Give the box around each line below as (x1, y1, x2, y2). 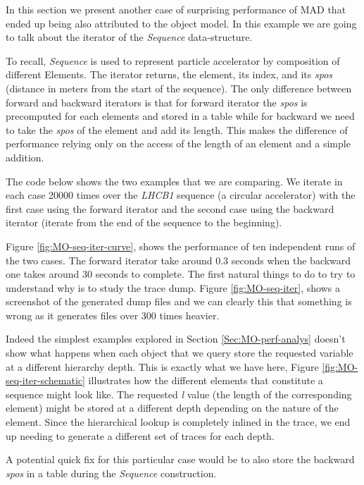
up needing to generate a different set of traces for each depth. (6, 428, 275, 443)
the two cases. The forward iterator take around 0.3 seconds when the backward (6, 252, 351, 267)
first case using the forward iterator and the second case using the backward (6, 201, 334, 216)
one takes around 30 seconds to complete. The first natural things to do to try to (6, 266, 356, 281)
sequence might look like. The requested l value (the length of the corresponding (6, 386, 352, 401)
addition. (6, 149, 44, 164)
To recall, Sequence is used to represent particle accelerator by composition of (6, 53, 340, 68)
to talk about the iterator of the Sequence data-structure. (6, 30, 253, 44)
